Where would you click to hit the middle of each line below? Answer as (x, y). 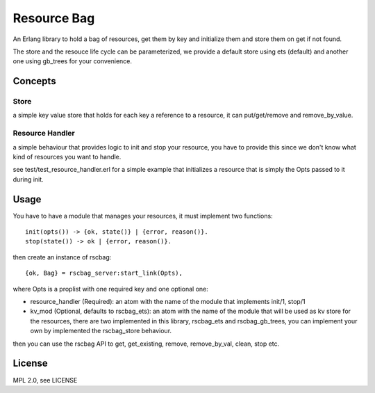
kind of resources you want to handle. (67, 157)
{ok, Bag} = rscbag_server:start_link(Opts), (104, 273)
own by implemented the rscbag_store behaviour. (101, 331)
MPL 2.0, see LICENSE (45, 380)
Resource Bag (54, 18)
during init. (28, 179)
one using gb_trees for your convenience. (72, 61)
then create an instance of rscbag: (62, 257)
